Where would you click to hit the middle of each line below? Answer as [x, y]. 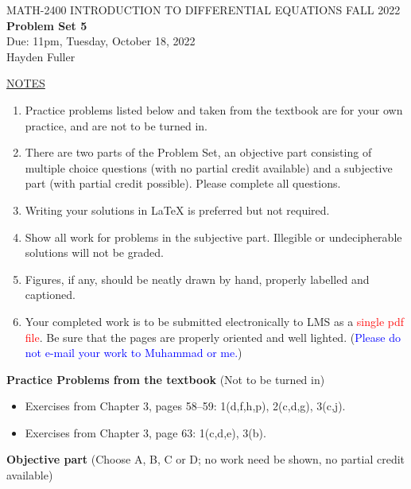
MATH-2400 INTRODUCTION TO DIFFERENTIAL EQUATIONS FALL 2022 [204, 10]
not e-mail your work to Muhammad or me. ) [134, 353]
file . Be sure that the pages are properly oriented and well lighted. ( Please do [213, 337]
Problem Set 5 [47, 25]
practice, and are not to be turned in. [116, 125]
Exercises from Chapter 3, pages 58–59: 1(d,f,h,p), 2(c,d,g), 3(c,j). [185, 406]
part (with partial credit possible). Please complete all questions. [183, 183]
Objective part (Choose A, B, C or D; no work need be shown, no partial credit [206, 459]
